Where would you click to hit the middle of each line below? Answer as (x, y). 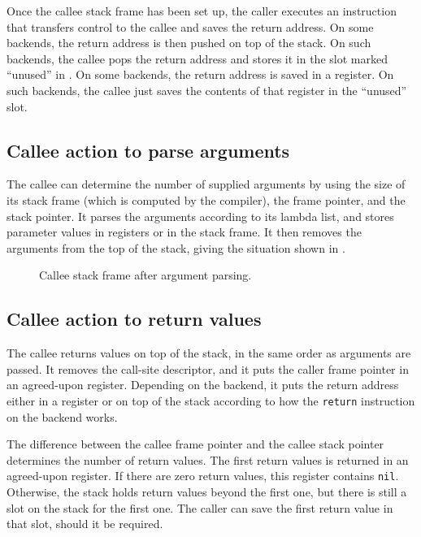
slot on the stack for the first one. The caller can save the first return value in (200, 507)
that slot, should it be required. (85, 524)
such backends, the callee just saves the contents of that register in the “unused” (207, 90)
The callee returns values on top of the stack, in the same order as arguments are (209, 353)
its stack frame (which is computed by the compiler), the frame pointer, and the (206, 199)
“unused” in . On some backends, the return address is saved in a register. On (200, 74)
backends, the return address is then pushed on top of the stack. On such (189, 43)
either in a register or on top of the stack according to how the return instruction (211, 400)
